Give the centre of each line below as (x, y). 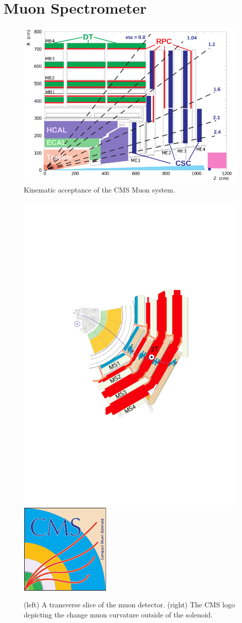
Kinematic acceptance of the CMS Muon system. (100, 190)
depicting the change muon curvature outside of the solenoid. (118, 614)
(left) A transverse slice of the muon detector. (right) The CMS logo (130, 605)
